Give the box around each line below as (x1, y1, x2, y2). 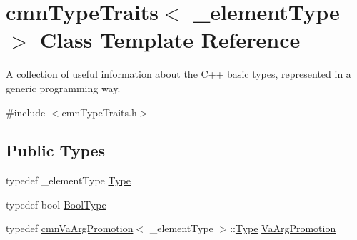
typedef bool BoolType (6, 196, 106, 211)
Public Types (6, 139, 106, 161)
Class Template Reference (40, 25, 301, 54)
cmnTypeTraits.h (61, 104, 137, 119)
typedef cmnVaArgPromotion (6, 221, 134, 236)
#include (6, 104, 46, 119)
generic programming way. (6, 80, 121, 95)
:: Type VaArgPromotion (230, 221, 336, 236)
